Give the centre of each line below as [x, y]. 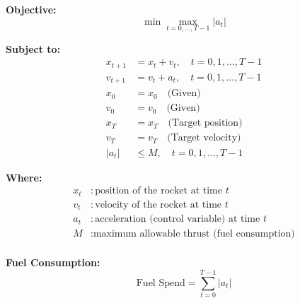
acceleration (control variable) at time [178, 219]
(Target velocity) [204, 138]
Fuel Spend [161, 283]
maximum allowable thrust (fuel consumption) [194, 234]
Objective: [31, 9]
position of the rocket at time [158, 191]
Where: [24, 177]
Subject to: [33, 48]
